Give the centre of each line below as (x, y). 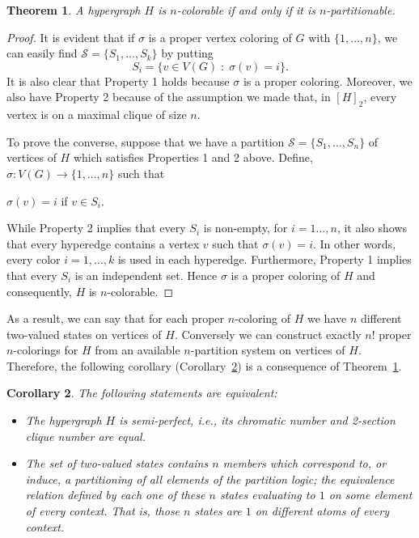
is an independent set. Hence (146, 275)
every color (34, 259)
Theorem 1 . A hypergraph (74, 10)
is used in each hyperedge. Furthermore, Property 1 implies (265, 259)
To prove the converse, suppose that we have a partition (146, 141)
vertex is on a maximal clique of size (97, 114)
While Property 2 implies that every (96, 228)
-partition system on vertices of (268, 350)
